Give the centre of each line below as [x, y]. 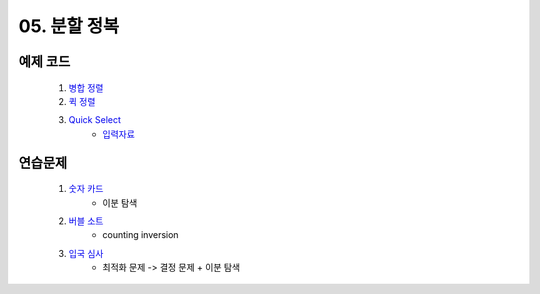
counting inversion [140, 235]
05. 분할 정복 [69, 26]
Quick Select [95, 120]
